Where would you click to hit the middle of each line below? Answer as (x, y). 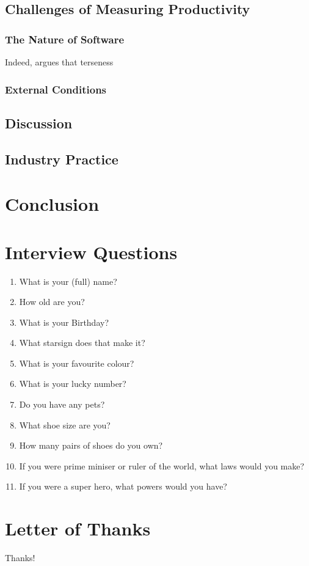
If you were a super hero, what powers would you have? (123, 486)
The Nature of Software (65, 39)
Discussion (39, 123)
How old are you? (52, 302)
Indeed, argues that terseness (59, 62)
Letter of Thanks (78, 528)
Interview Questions (91, 252)
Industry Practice (62, 159)
